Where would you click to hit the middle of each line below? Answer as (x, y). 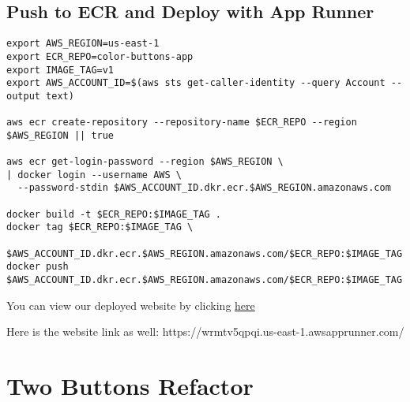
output (23, 96)
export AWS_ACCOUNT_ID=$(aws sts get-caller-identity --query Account (196, 83)
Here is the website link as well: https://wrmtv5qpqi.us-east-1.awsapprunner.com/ (205, 331)
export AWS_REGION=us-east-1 (83, 44)
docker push (38, 267)
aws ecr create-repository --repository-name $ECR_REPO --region (182, 123)
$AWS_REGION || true (60, 135)
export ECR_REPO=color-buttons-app (100, 56)
